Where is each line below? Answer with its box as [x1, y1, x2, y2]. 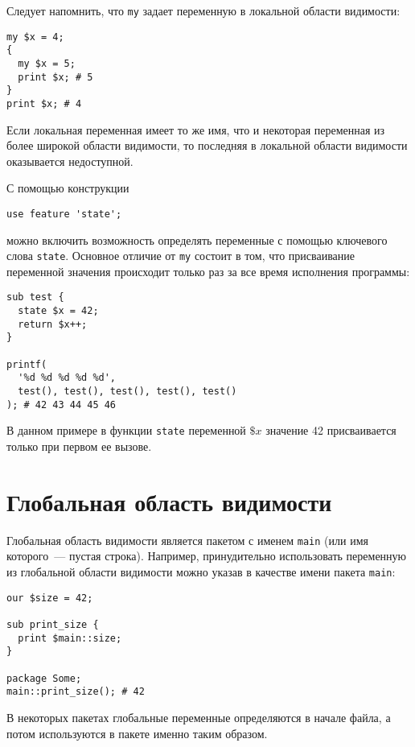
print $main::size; [18, 632, 122, 644]
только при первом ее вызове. [6, 438, 152, 455]
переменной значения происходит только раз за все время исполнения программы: [6, 262, 410, 279]
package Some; [6, 672, 82, 684]
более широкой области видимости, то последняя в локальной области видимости [6, 137, 408, 154]
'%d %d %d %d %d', [18, 372, 117, 384]
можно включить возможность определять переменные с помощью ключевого [6, 231, 388, 248]
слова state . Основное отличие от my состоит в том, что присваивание [6, 247, 355, 264]
